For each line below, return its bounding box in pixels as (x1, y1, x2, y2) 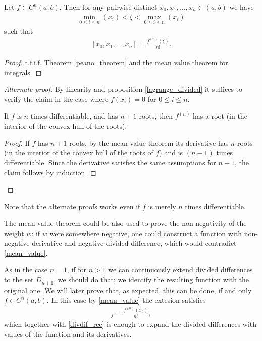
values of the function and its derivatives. (4, 328, 132, 339)
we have (229, 2, 254, 12)
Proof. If (4, 137, 30, 148)
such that (4, 25, 33, 36)
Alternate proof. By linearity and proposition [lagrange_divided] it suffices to (4, 84, 243, 94)
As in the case (4, 264, 48, 275)
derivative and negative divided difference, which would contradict (32, 238, 237, 248)
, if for (67, 264, 86, 275)
